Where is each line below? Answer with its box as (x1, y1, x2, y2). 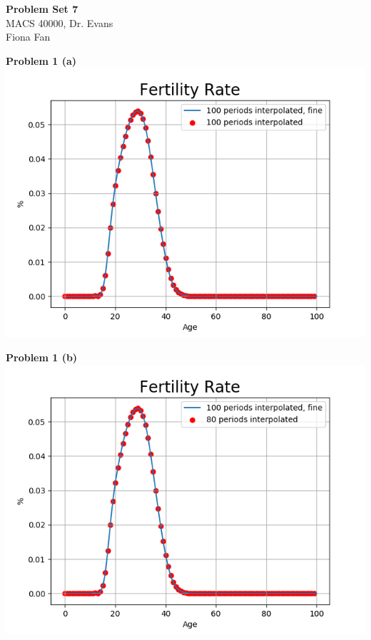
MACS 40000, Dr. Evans (6, 15, 113, 30)
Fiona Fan (6, 29, 51, 44)
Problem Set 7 (6, 1, 78, 16)
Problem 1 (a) (6, 53, 77, 68)
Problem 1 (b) (6, 349, 78, 364)
